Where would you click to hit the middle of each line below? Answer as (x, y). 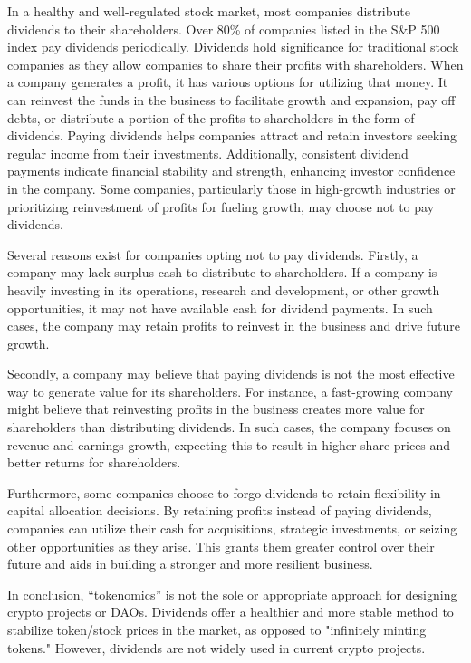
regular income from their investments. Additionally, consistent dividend (208, 153)
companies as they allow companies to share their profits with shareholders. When (235, 64)
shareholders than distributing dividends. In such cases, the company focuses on (229, 427)
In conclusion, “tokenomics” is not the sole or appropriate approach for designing (232, 594)
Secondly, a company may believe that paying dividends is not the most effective (231, 374)
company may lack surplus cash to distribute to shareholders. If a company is (222, 272)
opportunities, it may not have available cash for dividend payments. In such (220, 307)
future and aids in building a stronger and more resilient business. (190, 564)
